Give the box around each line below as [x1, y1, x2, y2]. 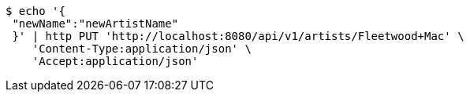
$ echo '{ [6, 5, 65, 17]
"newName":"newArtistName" [12, 17, 179, 30]
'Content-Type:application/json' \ [32, 42, 252, 55]
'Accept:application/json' [32, 55, 199, 67]
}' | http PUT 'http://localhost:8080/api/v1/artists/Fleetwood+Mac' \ [12, 30, 464, 42]
